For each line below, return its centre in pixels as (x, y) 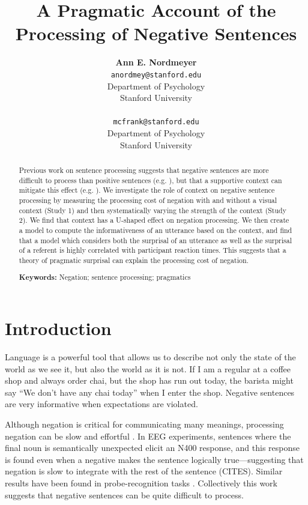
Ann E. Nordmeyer (156, 62)
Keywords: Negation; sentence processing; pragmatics (105, 277)
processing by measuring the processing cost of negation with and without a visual (148, 200)
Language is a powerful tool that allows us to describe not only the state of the (150, 357)
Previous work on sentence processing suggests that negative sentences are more (144, 170)
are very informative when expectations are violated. (101, 404)
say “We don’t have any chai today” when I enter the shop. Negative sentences (150, 392)
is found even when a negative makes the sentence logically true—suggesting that (154, 459)
